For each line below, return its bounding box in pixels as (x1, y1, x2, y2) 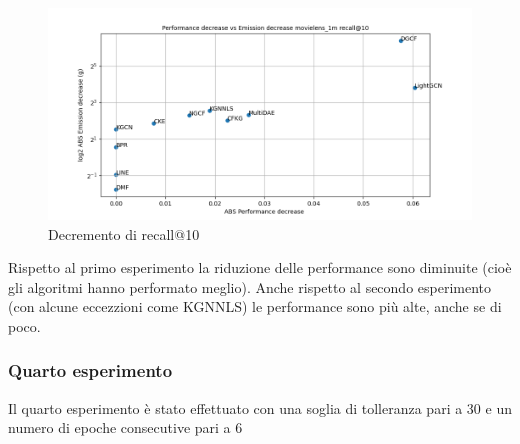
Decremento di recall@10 (48, 223, 200, 244)
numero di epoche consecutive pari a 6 (8, 417, 243, 438)
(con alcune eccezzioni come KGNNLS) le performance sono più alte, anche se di (8, 296, 502, 317)
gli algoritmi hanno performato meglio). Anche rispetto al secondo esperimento (8, 276, 492, 297)
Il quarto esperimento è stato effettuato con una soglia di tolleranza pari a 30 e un (8, 397, 512, 418)
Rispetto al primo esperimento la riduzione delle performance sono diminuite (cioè (8, 257, 512, 278)
